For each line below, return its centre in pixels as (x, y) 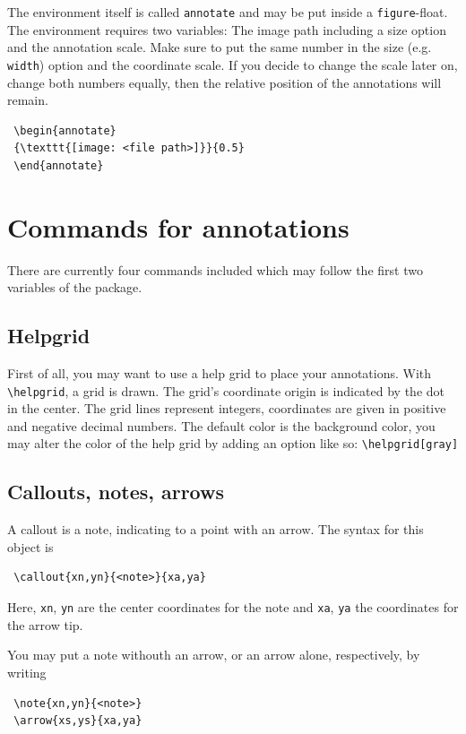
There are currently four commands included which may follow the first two (215, 269)
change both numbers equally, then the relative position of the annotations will (224, 82)
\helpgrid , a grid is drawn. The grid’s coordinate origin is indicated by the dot (226, 390)
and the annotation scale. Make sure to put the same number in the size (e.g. (220, 47)
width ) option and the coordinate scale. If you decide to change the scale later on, (233, 64)
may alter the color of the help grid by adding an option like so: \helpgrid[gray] (233, 443)
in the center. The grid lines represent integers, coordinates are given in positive (227, 408)
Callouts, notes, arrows (116, 492)
